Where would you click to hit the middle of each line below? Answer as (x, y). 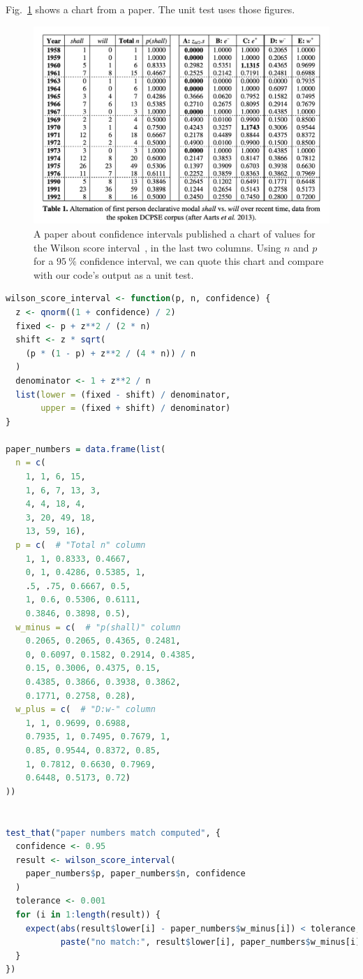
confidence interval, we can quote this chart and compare (202, 261)
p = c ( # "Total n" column (81, 545)
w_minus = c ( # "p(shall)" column (98, 627)
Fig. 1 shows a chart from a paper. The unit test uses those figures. (150, 9)
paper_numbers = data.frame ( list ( (86, 449)
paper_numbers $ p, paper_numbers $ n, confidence (135, 874)
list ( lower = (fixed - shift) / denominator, (123, 394)
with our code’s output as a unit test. (114, 274)
